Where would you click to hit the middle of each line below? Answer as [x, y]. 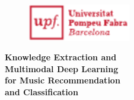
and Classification [42, 91]
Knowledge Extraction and [61, 57]
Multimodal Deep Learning [62, 68]
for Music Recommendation [63, 80]
